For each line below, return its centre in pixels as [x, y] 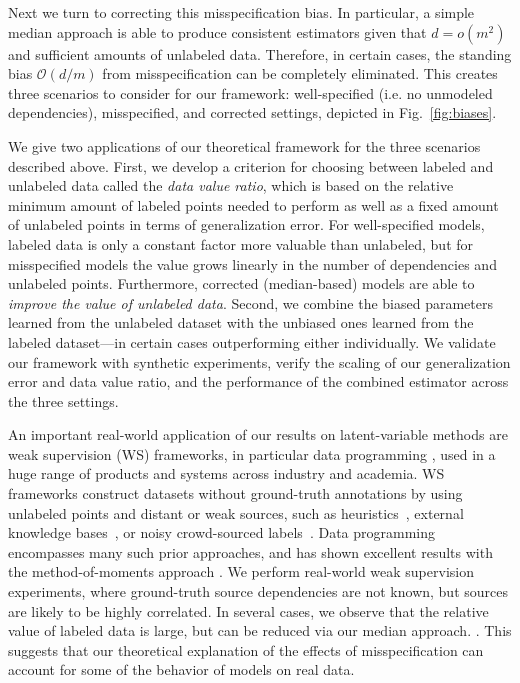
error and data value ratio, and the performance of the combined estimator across [258, 381]
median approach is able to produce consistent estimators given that [217, 31]
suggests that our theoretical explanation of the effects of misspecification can [246, 649]
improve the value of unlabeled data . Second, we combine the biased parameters [250, 302]
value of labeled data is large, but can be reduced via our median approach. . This [260, 630]
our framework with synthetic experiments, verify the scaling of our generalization [259, 361]
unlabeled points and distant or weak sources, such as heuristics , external [236, 512]
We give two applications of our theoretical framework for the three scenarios [244, 145]
